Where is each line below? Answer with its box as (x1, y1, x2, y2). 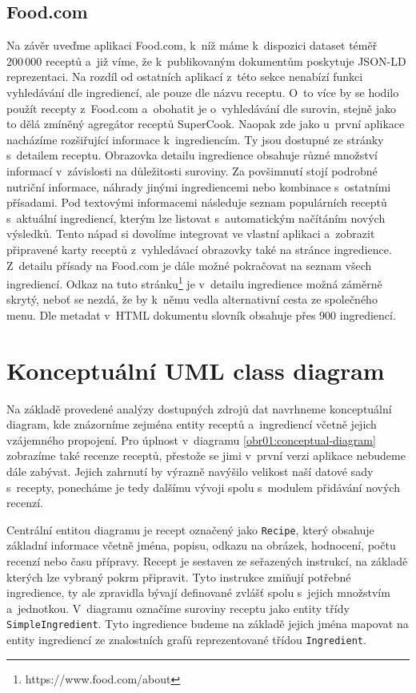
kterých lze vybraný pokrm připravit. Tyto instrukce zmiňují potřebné (6, 568, 351, 585)
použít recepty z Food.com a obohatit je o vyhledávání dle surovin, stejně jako (6, 99, 396, 116)
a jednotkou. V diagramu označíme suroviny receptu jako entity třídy (6, 599, 350, 616)
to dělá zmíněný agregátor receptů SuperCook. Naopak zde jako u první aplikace (6, 115, 405, 132)
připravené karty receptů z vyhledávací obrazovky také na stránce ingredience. (6, 240, 392, 257)
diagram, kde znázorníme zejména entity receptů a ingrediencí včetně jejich (6, 416, 377, 433)
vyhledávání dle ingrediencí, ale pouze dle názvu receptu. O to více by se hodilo (6, 83, 399, 100)
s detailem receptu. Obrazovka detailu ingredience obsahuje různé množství (6, 147, 378, 163)
